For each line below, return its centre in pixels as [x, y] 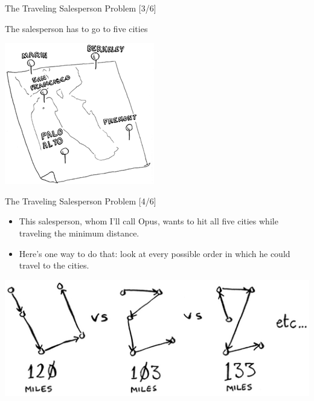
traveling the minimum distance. [79, 233]
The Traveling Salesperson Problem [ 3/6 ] [81, 8]
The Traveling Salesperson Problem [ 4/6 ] [81, 200]
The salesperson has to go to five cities [76, 28]
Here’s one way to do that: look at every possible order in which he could [155, 253]
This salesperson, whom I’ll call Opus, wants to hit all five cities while [149, 221]
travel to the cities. [54, 265]
